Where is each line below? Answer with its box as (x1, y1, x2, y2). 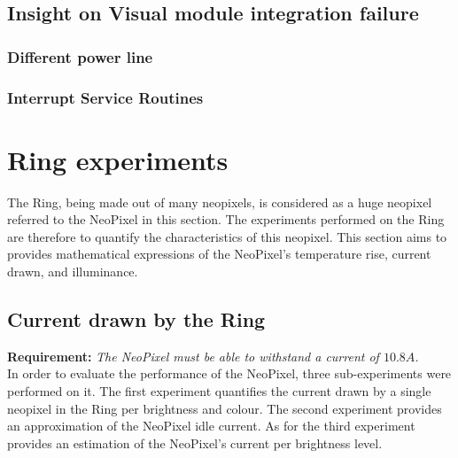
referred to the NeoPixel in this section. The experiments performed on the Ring (7, 210, 445, 229)
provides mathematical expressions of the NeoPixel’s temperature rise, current (7, 245, 431, 263)
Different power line (7, 45, 153, 67)
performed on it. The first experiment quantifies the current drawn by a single (7, 381, 431, 400)
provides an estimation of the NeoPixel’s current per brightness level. (7, 433, 383, 452)
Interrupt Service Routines (7, 86, 204, 108)
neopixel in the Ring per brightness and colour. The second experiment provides (7, 399, 442, 417)
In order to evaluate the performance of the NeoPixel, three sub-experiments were (7, 364, 452, 383)
